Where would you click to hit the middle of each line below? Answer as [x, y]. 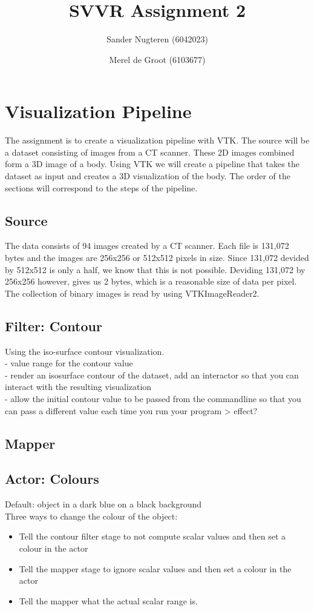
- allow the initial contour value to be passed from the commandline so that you [153, 398]
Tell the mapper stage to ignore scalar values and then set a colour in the [155, 568]
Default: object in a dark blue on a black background [103, 504]
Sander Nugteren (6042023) [157, 39]
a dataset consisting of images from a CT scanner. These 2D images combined [150, 152]
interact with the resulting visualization [78, 387]
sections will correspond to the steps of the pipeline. [101, 187]
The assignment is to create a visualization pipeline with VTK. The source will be [157, 140]
